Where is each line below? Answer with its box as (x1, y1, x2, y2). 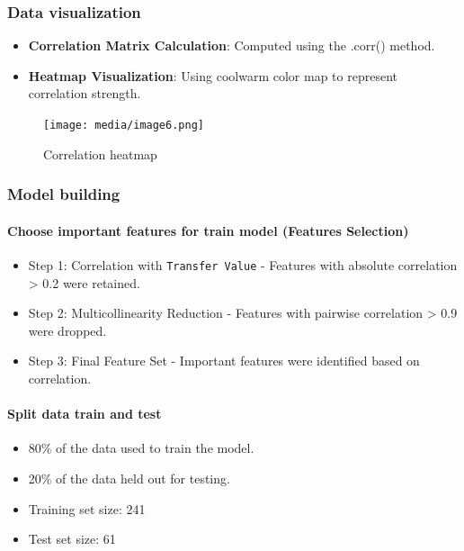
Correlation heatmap (43, 144, 157, 163)
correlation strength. (28, 84, 141, 103)
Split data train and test (7, 404, 162, 423)
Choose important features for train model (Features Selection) (7, 221, 409, 239)
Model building (7, 183, 120, 205)
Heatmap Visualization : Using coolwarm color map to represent (28, 66, 397, 85)
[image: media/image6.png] (43, 119, 204, 131)
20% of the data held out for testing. (28, 468, 230, 487)
